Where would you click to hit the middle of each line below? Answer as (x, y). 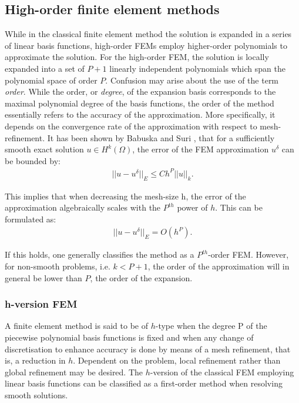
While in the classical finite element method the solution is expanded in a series (148, 34)
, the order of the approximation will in (219, 266)
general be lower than (43, 277)
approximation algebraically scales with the (83, 207)
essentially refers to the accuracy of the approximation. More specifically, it (140, 114)
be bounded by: (33, 160)
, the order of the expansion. (141, 277)
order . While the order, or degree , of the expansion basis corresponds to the (140, 91)
